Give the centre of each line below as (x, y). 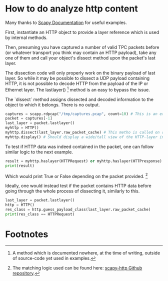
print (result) (20, 165)
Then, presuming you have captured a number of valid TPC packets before (82, 47)
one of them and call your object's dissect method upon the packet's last (80, 57)
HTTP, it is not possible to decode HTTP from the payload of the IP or (77, 83)
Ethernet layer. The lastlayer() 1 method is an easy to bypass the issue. (77, 89)
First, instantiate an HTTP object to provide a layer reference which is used (82, 32)
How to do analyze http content (72, 9)
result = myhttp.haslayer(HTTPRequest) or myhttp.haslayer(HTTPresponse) (84, 161)
